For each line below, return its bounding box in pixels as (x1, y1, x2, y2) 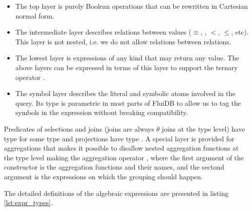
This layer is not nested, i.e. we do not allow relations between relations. (15, 36, 231, 46)
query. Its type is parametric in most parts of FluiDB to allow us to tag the (15, 97, 241, 108)
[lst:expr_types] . (4, 197, 53, 208)
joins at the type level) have (162, 123, 245, 134)
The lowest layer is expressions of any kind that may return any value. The (15, 53, 239, 63)
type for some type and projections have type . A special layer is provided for (4, 133, 234, 143)
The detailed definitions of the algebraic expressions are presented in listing (4, 188, 229, 198)
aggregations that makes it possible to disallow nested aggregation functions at (4, 143, 239, 153)
